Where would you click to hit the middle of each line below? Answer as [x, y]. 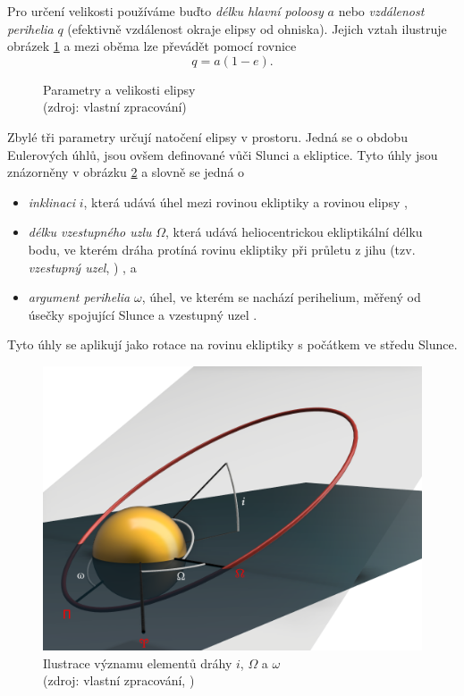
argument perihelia [79, 297]
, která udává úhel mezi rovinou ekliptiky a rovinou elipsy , [245, 201]
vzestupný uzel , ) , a [82, 267]
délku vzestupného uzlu [90, 232]
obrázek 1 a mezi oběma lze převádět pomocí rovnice [152, 46]
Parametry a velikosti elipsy [119, 89]
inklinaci [52, 201]
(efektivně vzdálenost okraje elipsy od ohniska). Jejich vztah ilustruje [257, 28]
